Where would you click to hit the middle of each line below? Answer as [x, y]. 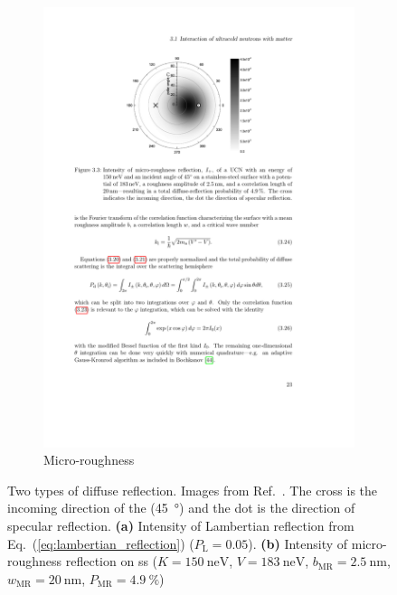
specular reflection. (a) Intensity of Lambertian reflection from [181, 525]
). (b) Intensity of [298, 543]
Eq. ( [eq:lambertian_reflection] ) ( [101, 543]
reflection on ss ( [112, 561]
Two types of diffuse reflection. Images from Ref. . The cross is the [193, 490]
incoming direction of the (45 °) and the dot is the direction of [181, 508]
